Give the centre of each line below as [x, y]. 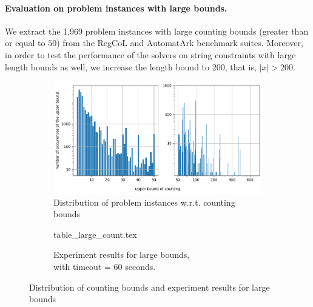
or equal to [25, 43]
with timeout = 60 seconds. [105, 266]
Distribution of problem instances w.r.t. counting [144, 202]
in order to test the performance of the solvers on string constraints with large [150, 54]
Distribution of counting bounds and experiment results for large [150, 287]
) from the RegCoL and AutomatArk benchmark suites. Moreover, [180, 43]
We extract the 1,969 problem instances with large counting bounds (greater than [157, 31]
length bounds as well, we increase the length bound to [107, 66]
